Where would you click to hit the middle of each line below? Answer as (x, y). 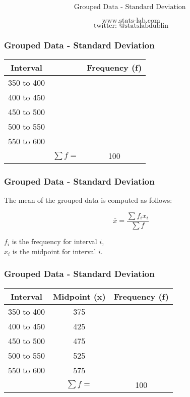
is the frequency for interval (54, 241)
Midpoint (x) (79, 296)
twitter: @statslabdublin (131, 26)
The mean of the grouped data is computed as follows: (88, 200)
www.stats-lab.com (131, 21)
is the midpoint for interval (54, 251)
